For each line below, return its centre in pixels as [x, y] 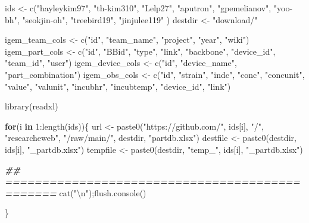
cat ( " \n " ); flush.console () [103, 192]
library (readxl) [32, 106]
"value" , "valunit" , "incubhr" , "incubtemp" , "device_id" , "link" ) [118, 86]
